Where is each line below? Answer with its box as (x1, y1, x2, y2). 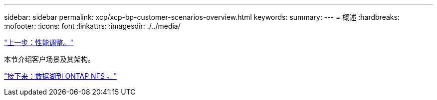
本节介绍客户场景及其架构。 (4, 55, 95, 63)
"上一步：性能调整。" (4, 38, 74, 47)
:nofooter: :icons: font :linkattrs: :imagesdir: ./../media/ (4, 22, 181, 30)
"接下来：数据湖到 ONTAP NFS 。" (4, 72, 117, 80)
